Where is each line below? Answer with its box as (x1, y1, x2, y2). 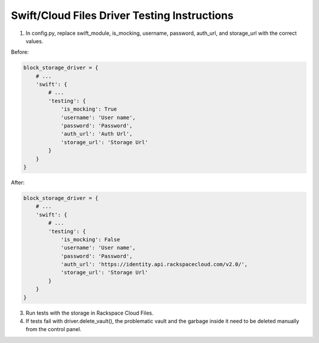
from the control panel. (25, 326, 82, 333)
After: (11, 179, 25, 186)
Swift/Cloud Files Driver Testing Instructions (11, 9, 234, 22)
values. (25, 37, 44, 44)
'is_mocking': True (60, 106, 118, 112)
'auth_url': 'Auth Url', (60, 131, 133, 137)
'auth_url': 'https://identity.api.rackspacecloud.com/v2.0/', (60, 261, 248, 268)
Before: (11, 48, 29, 56)
